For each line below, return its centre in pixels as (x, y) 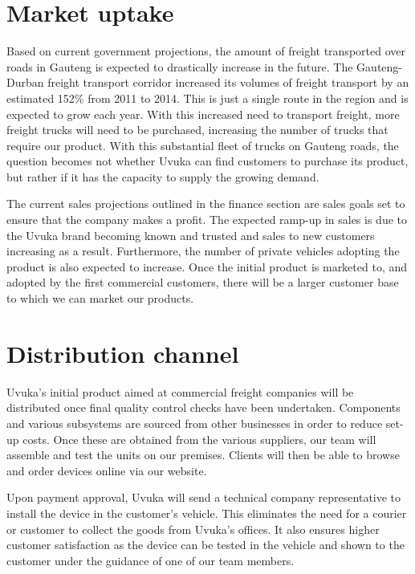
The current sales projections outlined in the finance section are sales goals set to (206, 204)
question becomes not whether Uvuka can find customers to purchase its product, (207, 161)
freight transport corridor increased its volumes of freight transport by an (228, 82)
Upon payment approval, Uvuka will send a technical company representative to (204, 497)
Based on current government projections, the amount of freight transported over (206, 51)
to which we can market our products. (100, 298)
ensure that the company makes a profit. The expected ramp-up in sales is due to (207, 220)
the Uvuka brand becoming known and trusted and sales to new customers (191, 235)
